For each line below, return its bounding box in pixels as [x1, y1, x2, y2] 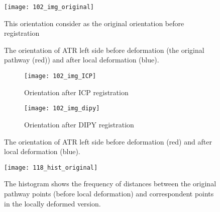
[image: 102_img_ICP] [24, 73, 96, 80]
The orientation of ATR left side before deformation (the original [4, 44, 204, 55]
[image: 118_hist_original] [4, 164, 98, 171]
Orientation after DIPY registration [24, 119, 134, 129]
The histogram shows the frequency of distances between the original [4, 178, 216, 189]
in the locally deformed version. [4, 198, 101, 208]
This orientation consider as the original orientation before [4, 18, 184, 28]
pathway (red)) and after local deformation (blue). [4, 54, 159, 65]
